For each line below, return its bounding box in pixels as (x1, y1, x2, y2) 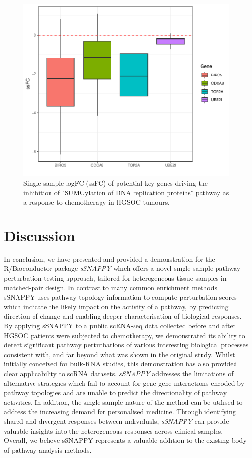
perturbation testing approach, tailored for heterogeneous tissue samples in (4, 273, 227, 283)
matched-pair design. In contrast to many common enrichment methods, (4, 282, 219, 292)
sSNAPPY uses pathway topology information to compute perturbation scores (4, 292, 237, 302)
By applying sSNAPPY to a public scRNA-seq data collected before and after (4, 320, 236, 330)
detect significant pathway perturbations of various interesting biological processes (4, 340, 249, 350)
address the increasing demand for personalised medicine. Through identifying (4, 406, 236, 417)
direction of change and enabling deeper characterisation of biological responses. (4, 311, 242, 321)
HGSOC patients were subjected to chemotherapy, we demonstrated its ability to (4, 330, 245, 340)
